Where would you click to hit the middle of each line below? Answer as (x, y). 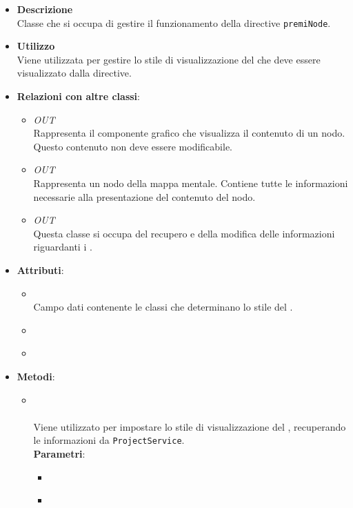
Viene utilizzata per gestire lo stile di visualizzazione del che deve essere (169, 59)
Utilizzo (36, 46)
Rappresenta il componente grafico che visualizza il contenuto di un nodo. (189, 133)
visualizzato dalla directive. (74, 73)
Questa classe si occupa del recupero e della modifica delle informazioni (184, 233)
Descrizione (45, 9)
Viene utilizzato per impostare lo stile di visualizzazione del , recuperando (190, 426)
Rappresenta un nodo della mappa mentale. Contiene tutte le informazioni (191, 183)
